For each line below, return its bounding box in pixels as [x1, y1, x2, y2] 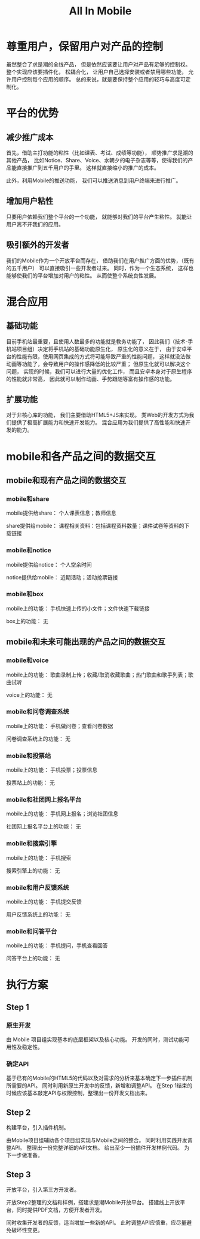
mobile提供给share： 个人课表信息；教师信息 [6, 509, 116, 516]
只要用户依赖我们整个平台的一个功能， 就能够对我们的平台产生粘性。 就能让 [6, 213, 192, 220]
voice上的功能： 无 [6, 691, 53, 699]
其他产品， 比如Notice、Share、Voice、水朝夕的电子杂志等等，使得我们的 [6, 156, 188, 164]
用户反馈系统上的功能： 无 [6, 911, 70, 918]
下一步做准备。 [6, 1152, 43, 1159]
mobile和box [6, 590, 44, 599]
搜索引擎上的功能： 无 [6, 867, 60, 874]
